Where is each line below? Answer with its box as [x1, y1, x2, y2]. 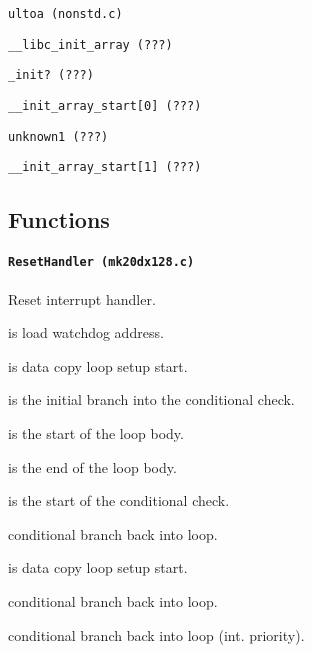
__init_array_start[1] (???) [8, 160, 202, 175]
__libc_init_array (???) [8, 37, 173, 52]
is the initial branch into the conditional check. [8, 389, 295, 410]
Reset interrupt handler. [8, 288, 156, 309]
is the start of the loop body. [8, 422, 184, 443]
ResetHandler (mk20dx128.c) [8, 255, 195, 270]
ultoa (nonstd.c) [8, 7, 123, 21]
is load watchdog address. [8, 322, 164, 343]
